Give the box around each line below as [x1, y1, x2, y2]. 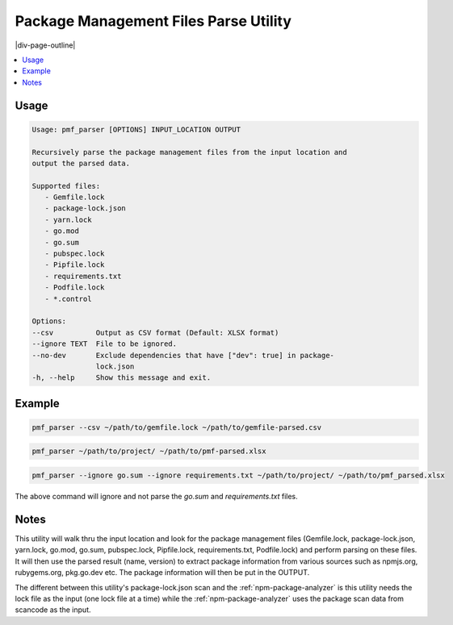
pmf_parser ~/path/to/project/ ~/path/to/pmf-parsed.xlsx [31, 447, 266, 456]
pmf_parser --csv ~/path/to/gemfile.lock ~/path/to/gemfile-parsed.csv [31, 423, 322, 431]
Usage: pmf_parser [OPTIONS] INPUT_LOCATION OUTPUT [31, 125, 241, 134]
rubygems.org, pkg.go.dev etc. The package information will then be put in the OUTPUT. [15, 568, 310, 577]
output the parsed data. [31, 158, 131, 168]
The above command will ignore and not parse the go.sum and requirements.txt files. [15, 492, 298, 502]
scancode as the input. [15, 605, 91, 615]
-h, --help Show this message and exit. [31, 373, 212, 382]
